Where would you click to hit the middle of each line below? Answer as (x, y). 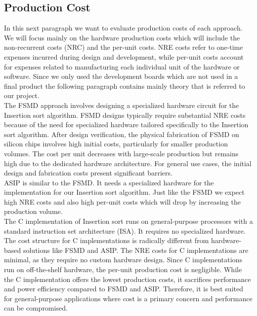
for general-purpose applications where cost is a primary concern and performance (128, 298)
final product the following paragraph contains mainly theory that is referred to (125, 86)
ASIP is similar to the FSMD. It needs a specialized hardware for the (109, 182)
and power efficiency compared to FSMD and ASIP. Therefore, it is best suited (124, 289)
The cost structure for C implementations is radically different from (107, 240)
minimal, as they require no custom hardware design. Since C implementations (123, 260)
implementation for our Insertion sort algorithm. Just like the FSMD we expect (124, 192)
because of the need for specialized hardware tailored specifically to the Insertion (126, 124)
